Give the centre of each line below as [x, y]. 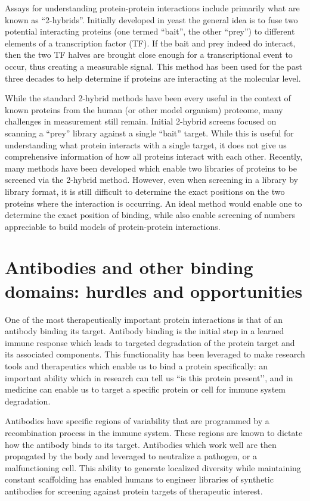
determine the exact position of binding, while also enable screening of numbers [150, 215]
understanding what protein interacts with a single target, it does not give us [146, 144]
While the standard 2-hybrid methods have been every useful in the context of [148, 98]
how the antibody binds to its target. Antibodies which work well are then [141, 444]
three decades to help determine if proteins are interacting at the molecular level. [153, 78]
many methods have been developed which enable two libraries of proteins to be [151, 168]
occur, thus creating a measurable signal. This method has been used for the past [154, 66]
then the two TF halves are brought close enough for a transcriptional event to [149, 55]
